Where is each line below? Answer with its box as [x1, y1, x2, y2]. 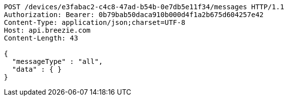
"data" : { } [12, 65, 62, 73]
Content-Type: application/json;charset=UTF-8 [4, 19, 185, 26]
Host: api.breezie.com [4, 26, 91, 34]
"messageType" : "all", [12, 58, 103, 65]
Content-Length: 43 [4, 34, 78, 42]
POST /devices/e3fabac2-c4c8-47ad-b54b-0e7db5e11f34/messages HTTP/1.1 [4, 3, 285, 11]
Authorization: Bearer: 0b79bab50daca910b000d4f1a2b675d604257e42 [4, 11, 264, 19]
